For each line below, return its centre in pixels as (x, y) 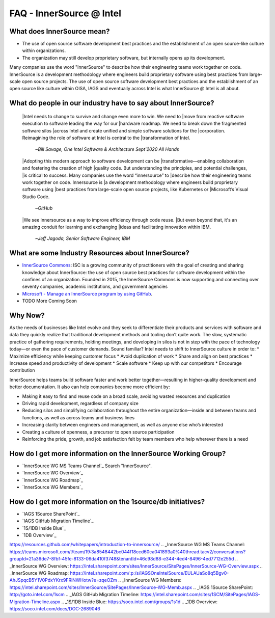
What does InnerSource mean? (60, 31)
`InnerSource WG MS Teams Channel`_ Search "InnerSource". (87, 466)
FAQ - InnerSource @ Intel (65, 13)
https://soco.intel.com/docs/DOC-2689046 (55, 608)
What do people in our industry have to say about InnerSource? (112, 103)
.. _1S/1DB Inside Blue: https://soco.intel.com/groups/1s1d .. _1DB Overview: (140, 602)
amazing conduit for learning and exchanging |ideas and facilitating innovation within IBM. (117, 227)
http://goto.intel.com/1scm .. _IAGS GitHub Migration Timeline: (74, 595)
